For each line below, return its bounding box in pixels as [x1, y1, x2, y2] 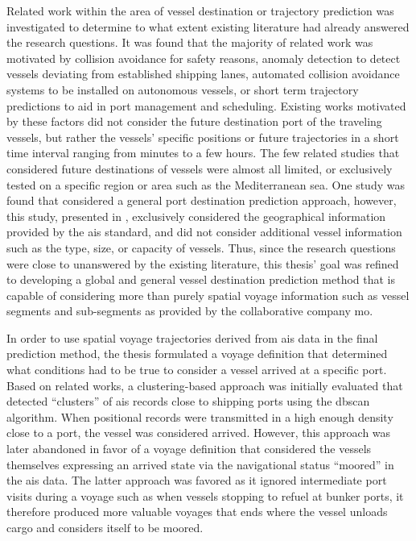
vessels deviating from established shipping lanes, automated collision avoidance [6, 65, 400, 82]
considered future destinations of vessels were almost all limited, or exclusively [6, 160, 393, 177]
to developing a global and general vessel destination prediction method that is [6, 271, 396, 288]
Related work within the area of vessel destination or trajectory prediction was [6, 2, 394, 19]
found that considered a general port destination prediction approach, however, [6, 192, 397, 209]
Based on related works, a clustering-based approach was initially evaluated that [6, 377, 403, 393]
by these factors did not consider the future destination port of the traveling [6, 113, 382, 130]
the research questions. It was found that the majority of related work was [6, 34, 373, 51]
